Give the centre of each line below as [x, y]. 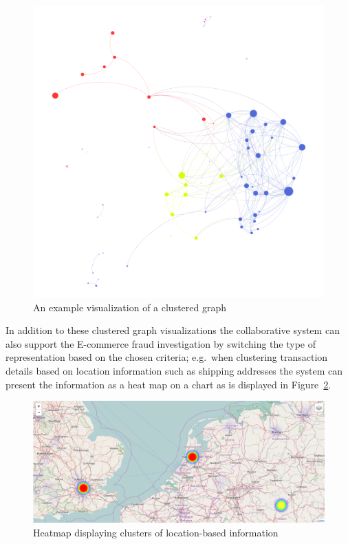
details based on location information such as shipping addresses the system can [174, 370]
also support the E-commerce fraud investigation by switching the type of [161, 343]
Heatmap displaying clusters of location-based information [156, 532]
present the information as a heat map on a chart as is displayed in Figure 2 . [168, 384]
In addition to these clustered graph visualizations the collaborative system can [173, 330]
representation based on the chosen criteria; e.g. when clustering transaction [167, 357]
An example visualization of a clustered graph [130, 307]
